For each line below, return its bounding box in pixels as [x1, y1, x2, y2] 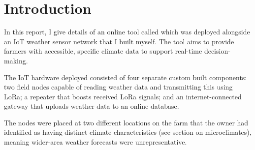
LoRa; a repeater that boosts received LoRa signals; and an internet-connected [4, 91, 242, 101]
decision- [204, 46, 230, 56]
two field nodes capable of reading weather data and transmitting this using [4, 82, 233, 92]
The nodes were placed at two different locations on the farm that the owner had [4, 117, 249, 127]
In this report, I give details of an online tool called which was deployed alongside [4, 27, 250, 37]
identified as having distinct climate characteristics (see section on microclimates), [4, 127, 252, 137]
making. [4, 55, 28, 65]
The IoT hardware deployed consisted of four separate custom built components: [4, 72, 247, 82]
